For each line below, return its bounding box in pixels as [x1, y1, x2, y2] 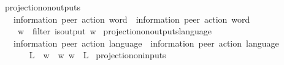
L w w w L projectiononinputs [29, 48, 166, 61]
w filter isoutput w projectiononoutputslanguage [17, 25, 212, 37]
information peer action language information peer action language [13, 36, 279, 49]
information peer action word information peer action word [13, 12, 250, 25]
